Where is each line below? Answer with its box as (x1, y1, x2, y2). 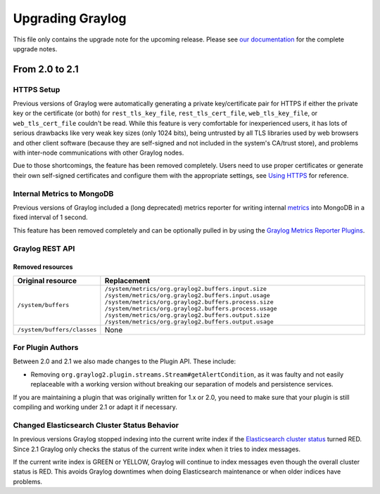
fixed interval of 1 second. (13, 213, 88, 221)
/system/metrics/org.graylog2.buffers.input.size (104, 285, 267, 292)
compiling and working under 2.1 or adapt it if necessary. (13, 403, 177, 411)
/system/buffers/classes (17, 326, 97, 334)
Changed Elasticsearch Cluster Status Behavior (13, 420, 179, 430)
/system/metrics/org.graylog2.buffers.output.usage (104, 318, 274, 325)
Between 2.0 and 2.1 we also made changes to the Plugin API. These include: (13, 357, 236, 365)
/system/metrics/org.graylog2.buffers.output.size (104, 311, 270, 319)
